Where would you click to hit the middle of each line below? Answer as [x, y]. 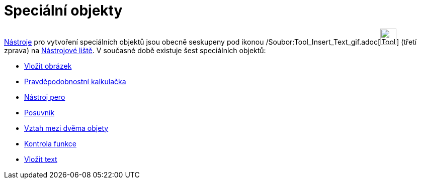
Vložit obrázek [48, 66]
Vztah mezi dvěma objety [66, 128]
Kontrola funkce [50, 143]
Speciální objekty [63, 11]
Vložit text [41, 159]
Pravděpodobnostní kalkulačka [75, 81]
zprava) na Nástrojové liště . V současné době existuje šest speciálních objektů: [135, 50]
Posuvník [39, 112]
